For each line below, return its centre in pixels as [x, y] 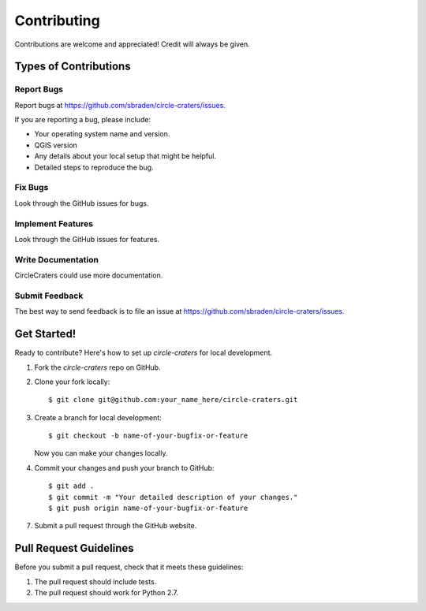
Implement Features [54, 223]
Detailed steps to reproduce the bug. [94, 167]
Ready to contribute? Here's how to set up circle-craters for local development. [143, 353]
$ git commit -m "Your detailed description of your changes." [173, 497]
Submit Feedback [49, 296]
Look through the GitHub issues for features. [87, 239]
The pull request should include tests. [95, 581]
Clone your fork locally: [72, 382]
